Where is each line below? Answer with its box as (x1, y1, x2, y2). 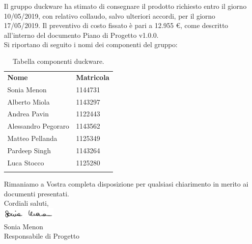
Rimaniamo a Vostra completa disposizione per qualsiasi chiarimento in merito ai (4, 179, 249, 189)
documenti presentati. (4, 188, 69, 198)
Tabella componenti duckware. (12, 55, 104, 66)
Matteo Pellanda (7, 133, 57, 143)
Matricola (76, 72, 110, 82)
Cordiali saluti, (4, 198, 49, 208)
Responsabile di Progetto (4, 231, 80, 241)
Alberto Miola (7, 96, 50, 107)
